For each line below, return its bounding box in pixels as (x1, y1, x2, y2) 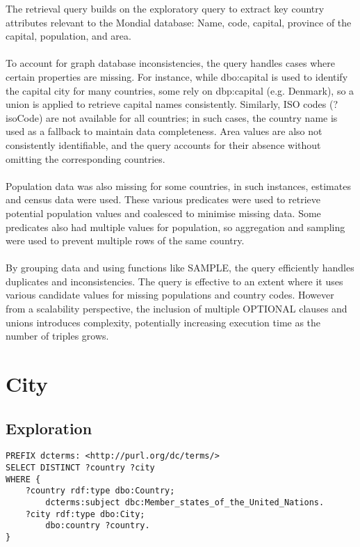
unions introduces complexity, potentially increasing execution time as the (6, 315, 321, 329)
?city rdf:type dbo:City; (25, 509, 145, 519)
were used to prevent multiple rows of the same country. (6, 233, 245, 248)
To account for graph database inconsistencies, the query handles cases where (6, 56, 335, 70)
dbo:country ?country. (45, 521, 150, 531)
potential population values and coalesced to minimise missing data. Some (6, 205, 321, 220)
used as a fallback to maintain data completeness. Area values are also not (6, 124, 322, 138)
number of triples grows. (6, 328, 109, 343)
